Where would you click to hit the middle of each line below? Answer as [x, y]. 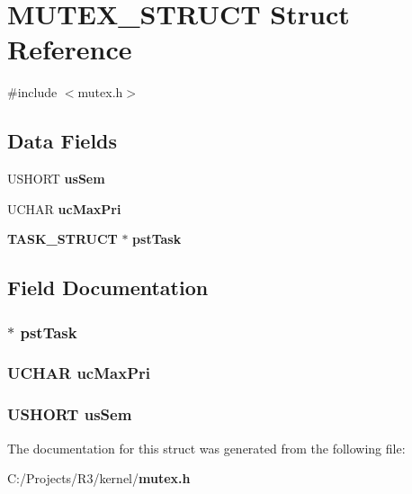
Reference [70, 49]
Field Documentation [108, 287]
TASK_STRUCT [63, 239]
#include [32, 92]
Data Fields [63, 141]
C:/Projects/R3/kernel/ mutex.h [99, 478]
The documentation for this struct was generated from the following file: [206, 448]
